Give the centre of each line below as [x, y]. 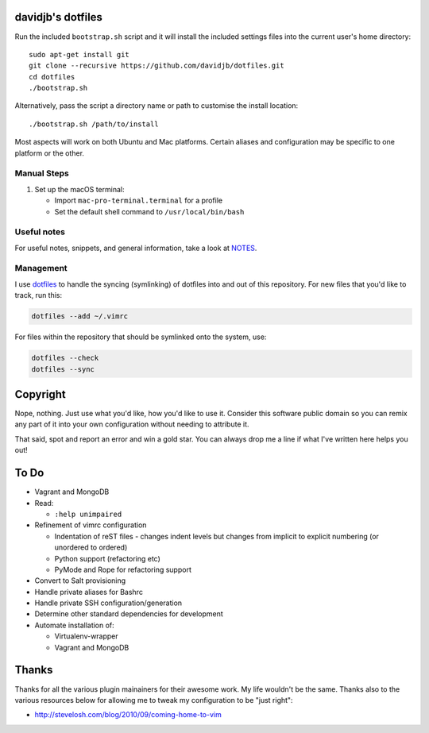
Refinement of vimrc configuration [91, 525]
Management [41, 268]
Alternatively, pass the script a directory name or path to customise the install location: [157, 106]
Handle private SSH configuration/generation [108, 603]
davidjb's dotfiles [59, 17]
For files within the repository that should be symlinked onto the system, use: [141, 337]
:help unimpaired [88, 514]
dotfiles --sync [63, 369]
